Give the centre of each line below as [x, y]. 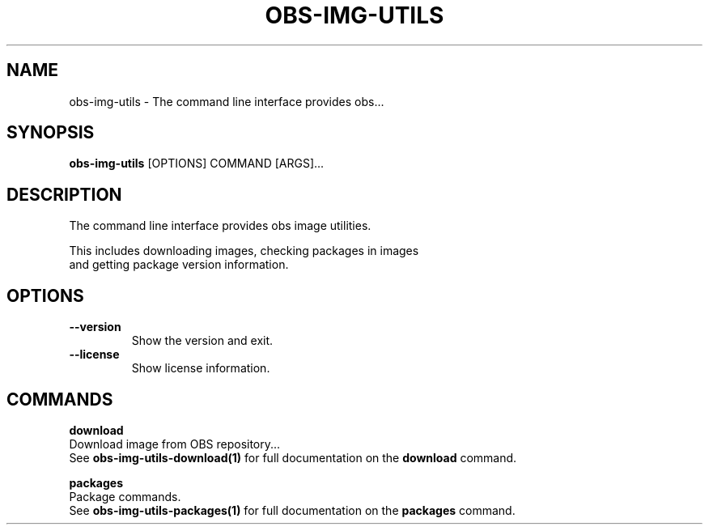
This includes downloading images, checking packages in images [244, 251]
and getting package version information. [179, 265]
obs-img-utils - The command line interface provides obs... [227, 101]
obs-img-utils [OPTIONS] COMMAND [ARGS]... [197, 164]
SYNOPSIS [51, 133]
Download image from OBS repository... [175, 444]
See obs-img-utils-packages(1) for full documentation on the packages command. [292, 510]
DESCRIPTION [64, 194]
